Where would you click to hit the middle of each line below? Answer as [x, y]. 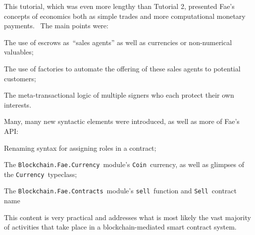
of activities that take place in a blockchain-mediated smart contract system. [120, 227]
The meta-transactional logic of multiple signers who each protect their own [119, 95]
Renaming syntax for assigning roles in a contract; [80, 147]
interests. [18, 104]
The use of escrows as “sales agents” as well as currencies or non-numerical [118, 42]
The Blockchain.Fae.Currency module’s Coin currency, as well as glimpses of [124, 164]
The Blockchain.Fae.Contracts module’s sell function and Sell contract [120, 191]
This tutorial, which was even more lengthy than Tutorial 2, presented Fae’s [119, 6]
